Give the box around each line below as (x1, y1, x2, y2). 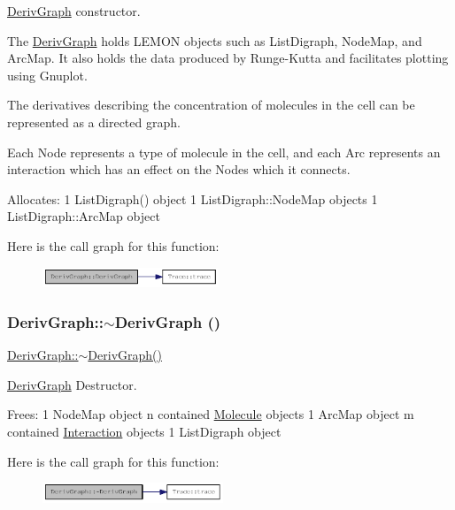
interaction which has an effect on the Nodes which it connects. (7, 160, 351, 179)
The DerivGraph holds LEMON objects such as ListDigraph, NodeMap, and (7, 31, 422, 49)
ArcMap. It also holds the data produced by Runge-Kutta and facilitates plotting (7, 49, 449, 67)
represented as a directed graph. (7, 112, 181, 131)
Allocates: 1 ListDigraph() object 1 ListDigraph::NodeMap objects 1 (7, 189, 378, 208)
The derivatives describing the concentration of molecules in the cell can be (7, 95, 415, 114)
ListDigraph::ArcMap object (7, 207, 160, 225)
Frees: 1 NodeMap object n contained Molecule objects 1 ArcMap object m (7, 405, 414, 423)
